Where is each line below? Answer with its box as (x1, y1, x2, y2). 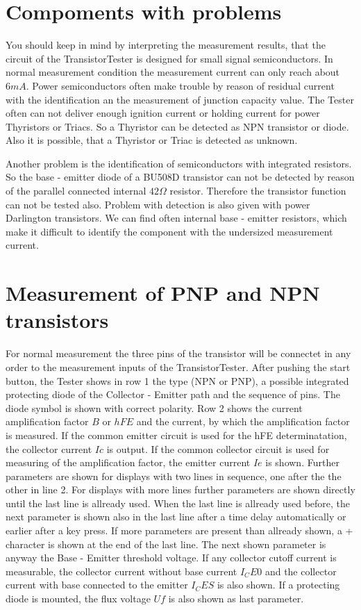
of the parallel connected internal (6, 183, 146, 198)
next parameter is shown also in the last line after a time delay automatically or (6, 509, 346, 524)
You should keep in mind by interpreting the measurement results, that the (6, 38, 326, 52)
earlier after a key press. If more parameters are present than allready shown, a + (6, 523, 353, 538)
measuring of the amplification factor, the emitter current (6, 455, 251, 470)
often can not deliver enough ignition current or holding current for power (6, 106, 320, 120)
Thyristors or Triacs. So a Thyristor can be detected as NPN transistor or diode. (6, 119, 349, 133)
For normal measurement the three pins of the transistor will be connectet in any (6, 346, 351, 361)
